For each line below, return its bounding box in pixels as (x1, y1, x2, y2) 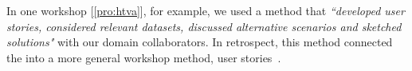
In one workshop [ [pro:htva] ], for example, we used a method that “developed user (6, 2, 405, 18)
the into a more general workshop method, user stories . (6, 49, 281, 65)
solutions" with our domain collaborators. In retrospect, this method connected (6, 34, 393, 50)
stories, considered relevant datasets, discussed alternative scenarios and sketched (6, 18, 402, 34)
